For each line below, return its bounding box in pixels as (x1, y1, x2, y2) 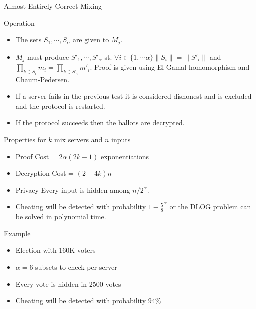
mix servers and (54, 134, 103, 144)
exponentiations (100, 151, 149, 161)
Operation (4, 17, 35, 28)
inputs (111, 134, 131, 144)
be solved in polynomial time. (15, 211, 106, 222)
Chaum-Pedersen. (15, 74, 70, 84)
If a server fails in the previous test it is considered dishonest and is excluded (15, 91, 252, 101)
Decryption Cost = (15, 168, 74, 178)
